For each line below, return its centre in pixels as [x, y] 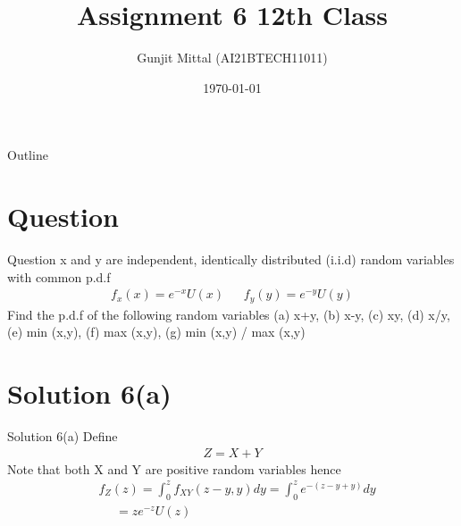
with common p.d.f [59, 276]
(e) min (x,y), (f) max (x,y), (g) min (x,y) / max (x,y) [156, 332]
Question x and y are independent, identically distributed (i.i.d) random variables [231, 259]
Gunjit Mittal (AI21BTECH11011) [232, 58]
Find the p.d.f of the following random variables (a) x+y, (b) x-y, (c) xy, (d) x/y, [229, 314]
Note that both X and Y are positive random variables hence [174, 468]
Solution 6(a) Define [63, 436]
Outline [28, 155]
